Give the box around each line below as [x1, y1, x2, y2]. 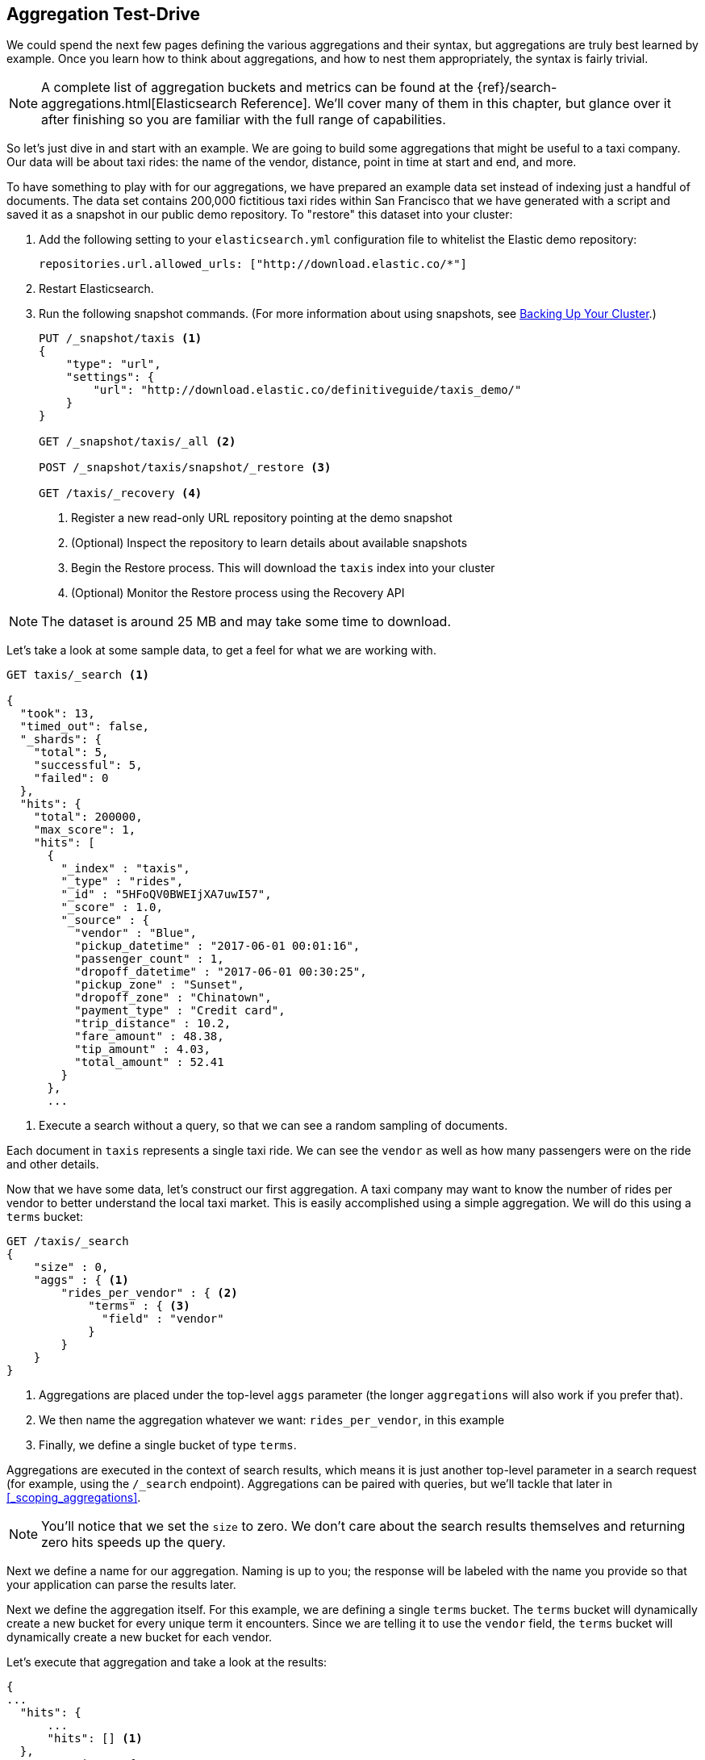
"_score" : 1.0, [60, 901, 163, 914]
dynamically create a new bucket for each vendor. [6, 1630, 273, 1645]
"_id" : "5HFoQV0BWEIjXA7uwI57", [60, 888, 272, 901]
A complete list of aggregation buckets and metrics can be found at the [41, 79, 473, 96]
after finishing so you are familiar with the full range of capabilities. [41, 111, 446, 128]
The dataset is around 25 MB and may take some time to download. [41, 613, 452, 630]
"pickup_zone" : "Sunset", [74, 978, 245, 992]
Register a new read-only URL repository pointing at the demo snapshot [71, 511, 453, 525]
